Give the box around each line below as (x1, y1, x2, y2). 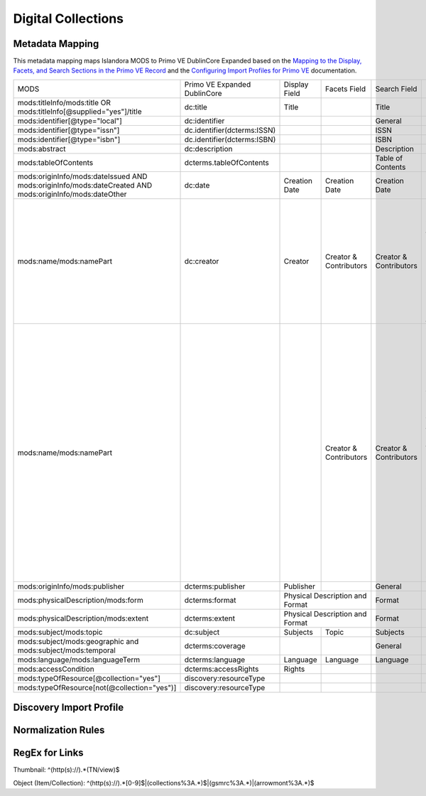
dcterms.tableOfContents (184, 157, 269, 167)
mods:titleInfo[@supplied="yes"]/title (17, 107, 142, 117)
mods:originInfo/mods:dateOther (17, 189, 127, 199)
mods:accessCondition (17, 664, 95, 674)
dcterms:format (184, 595, 236, 605)
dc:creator (184, 256, 219, 266)
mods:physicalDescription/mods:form (17, 595, 143, 605)
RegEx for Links (13, 747, 84, 759)
